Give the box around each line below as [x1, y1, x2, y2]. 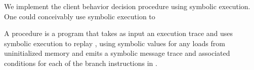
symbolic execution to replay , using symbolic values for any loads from [4, 38, 225, 48]
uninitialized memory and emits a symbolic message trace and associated [4, 48, 230, 58]
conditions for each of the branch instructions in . [4, 57, 157, 68]
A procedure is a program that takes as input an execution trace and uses [4, 28, 233, 39]
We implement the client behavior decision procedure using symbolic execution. [4, 1, 250, 11]
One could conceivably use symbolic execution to [4, 11, 155, 21]
